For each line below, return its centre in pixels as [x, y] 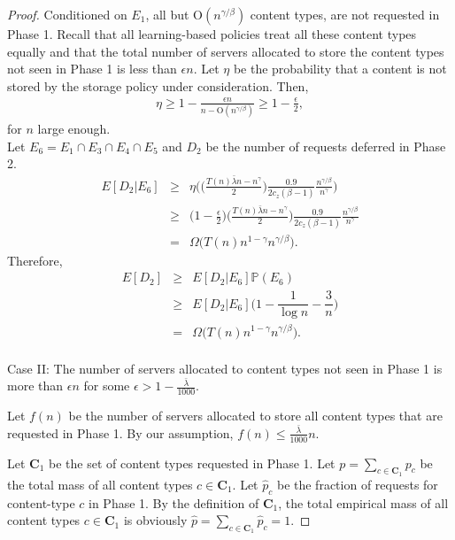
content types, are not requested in [345, 14]
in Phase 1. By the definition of [174, 502]
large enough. [74, 129]
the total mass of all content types [100, 484]
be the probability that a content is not [340, 69]
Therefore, [35, 260]
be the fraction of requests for [357, 484]
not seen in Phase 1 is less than [92, 69]
